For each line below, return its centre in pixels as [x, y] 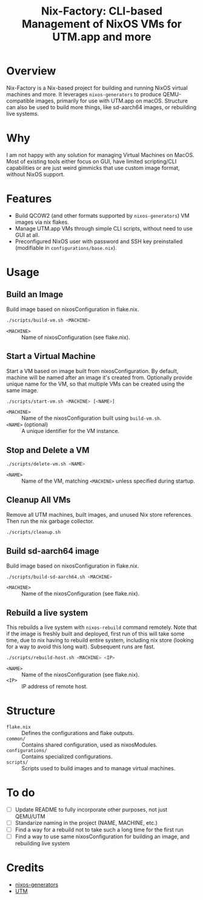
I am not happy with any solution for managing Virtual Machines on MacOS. [100, 155]
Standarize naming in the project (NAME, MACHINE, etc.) [86, 823]
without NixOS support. [35, 174]
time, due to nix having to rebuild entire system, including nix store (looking [100, 640]
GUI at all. [27, 235]
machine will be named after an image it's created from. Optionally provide [99, 377]
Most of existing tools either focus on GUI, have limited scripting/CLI [92, 161]
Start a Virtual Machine [51, 356]
